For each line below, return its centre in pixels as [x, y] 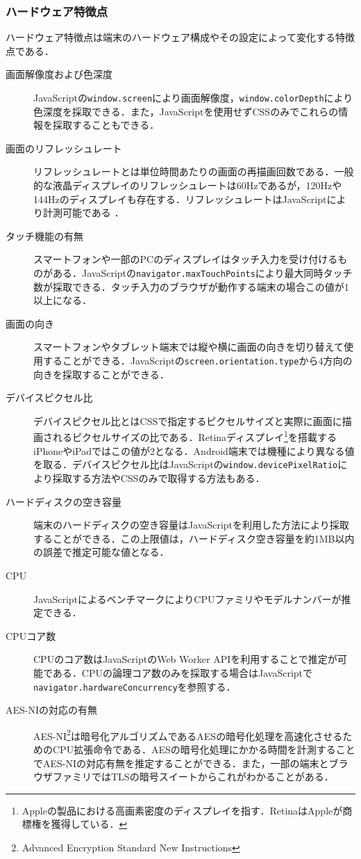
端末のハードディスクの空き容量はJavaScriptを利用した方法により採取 [191, 525]
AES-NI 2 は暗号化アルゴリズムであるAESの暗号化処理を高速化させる [188, 734]
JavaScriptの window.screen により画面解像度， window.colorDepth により [193, 97]
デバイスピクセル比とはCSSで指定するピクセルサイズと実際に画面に [188, 420]
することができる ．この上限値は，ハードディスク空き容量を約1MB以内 [194, 538]
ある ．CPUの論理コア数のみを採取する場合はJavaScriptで [183, 672]
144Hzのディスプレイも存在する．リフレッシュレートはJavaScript [180, 199]
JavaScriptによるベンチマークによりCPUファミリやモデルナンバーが [187, 599]
